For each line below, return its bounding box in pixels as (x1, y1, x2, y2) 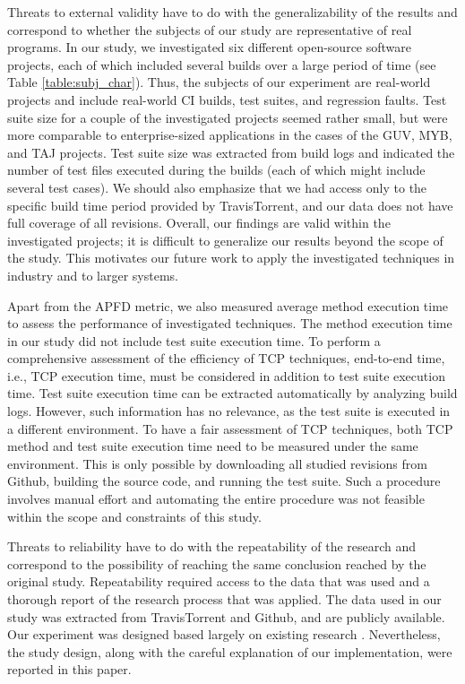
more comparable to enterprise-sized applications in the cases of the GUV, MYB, (7, 126, 452, 144)
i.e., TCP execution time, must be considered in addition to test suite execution (7, 366, 445, 385)
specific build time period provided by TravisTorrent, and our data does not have (7, 195, 453, 214)
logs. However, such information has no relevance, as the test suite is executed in (7, 402, 451, 420)
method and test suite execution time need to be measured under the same (7, 437, 418, 455)
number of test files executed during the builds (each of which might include (7, 160, 426, 179)
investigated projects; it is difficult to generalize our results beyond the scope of (7, 230, 443, 249)
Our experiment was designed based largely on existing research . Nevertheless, (7, 625, 441, 644)
